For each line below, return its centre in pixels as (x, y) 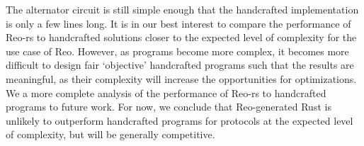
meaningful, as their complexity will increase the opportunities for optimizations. (181, 78)
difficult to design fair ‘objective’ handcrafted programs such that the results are (180, 65)
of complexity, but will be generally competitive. (110, 134)
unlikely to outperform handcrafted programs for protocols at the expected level (180, 120)
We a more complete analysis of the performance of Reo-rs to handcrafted (166, 92)
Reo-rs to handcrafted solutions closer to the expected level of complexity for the (181, 37)
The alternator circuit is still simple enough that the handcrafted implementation (182, 9)
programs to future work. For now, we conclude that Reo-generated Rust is (169, 107)
